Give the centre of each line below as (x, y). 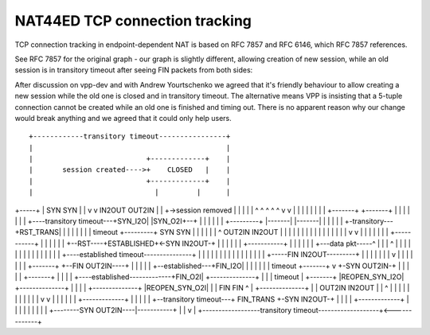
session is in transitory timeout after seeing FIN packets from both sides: (134, 70)
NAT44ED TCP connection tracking (133, 21)
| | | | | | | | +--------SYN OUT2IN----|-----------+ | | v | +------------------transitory (153, 310)
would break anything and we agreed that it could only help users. (123, 118)
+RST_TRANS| (38, 232)
